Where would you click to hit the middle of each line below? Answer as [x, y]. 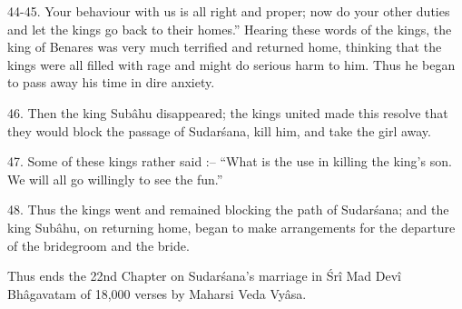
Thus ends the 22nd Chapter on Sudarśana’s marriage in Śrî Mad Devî [204, 276]
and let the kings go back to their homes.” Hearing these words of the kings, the [230, 29]
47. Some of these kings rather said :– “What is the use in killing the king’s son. [230, 161]
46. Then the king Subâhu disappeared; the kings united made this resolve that [228, 112]
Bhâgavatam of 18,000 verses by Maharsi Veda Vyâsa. [157, 293]
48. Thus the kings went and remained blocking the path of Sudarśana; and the [228, 209]
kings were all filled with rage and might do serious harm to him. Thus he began [231, 64]
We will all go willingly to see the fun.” [115, 179]
